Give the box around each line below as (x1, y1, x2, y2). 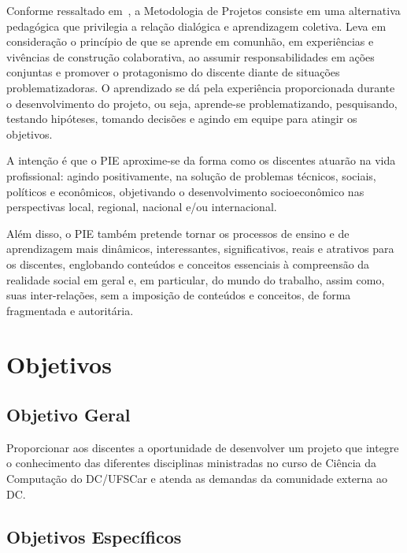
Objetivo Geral (6, 403, 131, 427)
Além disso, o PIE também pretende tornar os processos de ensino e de (6, 225, 350, 241)
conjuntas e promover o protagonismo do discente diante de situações (6, 64, 340, 80)
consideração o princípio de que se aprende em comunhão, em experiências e (6, 33, 374, 50)
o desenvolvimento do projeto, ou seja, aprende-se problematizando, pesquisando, (6, 95, 398, 111)
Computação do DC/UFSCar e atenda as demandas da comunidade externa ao (6, 470, 387, 487)
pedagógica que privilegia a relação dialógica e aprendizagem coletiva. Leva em (6, 17, 387, 34)
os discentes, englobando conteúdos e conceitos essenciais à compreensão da (6, 255, 370, 272)
